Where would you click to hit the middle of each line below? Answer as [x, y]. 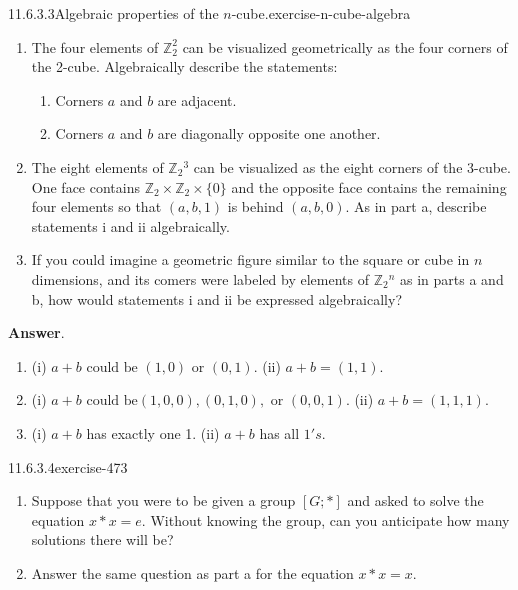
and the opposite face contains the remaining [369, 186]
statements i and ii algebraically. [130, 225]
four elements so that [96, 206]
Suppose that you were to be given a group [163, 500]
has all [279, 432]
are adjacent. [197, 99]
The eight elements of [97, 166]
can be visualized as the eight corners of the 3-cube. [352, 166]
